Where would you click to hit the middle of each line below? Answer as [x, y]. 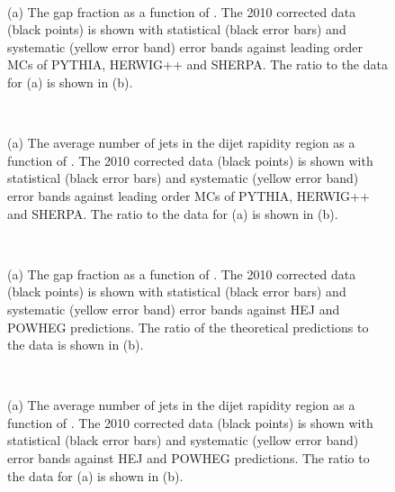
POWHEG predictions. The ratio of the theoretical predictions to [188, 327]
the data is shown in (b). [76, 345]
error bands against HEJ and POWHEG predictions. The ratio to [189, 458]
